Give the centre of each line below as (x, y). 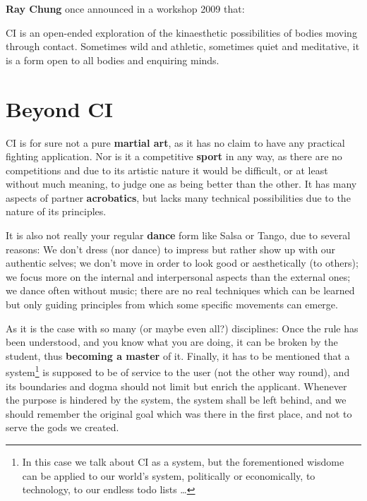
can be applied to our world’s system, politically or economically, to (169, 475)
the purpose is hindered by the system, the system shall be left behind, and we (176, 400)
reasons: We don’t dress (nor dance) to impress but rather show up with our (171, 249)
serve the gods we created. (62, 427)
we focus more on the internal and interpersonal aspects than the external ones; (178, 276)
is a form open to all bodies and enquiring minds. (113, 60)
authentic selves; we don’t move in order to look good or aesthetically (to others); (182, 263)
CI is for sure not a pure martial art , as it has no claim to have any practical (175, 142)
